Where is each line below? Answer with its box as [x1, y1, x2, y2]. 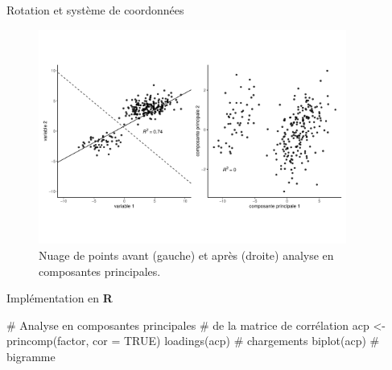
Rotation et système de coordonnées [6, 2, 184, 18]
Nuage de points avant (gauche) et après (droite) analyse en [39, 247, 334, 263]
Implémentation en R [6, 290, 113, 306]
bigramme [6, 347, 56, 364]
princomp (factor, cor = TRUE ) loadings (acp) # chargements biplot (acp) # [6, 332, 380, 349]
